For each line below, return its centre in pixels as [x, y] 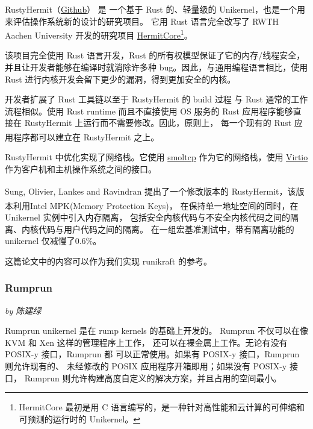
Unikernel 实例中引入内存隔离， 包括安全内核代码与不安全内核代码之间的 [148, 217]
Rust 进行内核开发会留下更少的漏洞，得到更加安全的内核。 [120, 79]
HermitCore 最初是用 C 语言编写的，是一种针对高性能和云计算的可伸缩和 [162, 407]
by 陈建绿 [23, 310]
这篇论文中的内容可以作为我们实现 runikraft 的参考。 [108, 261]
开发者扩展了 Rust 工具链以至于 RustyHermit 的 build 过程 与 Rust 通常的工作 [156, 99]
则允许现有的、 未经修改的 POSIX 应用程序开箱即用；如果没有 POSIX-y [146, 365]
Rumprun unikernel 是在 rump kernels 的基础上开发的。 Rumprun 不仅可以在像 [156, 330]
